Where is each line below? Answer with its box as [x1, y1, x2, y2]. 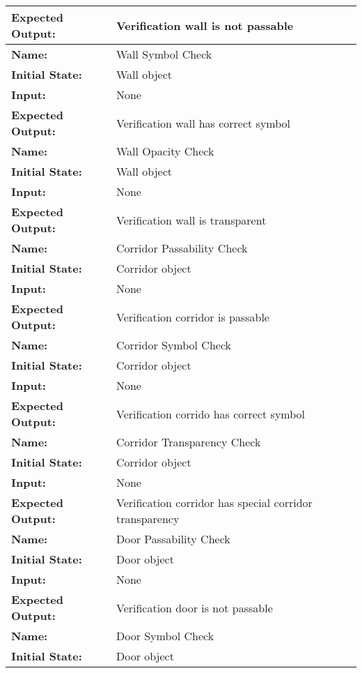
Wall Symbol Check [116, 46, 212, 62]
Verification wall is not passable [116, 17, 294, 33]
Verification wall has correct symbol [116, 114, 291, 131]
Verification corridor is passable [116, 308, 269, 325]
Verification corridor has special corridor [116, 494, 313, 511]
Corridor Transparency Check [116, 434, 261, 450]
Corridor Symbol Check [116, 337, 231, 353]
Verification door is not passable [116, 599, 273, 616]
